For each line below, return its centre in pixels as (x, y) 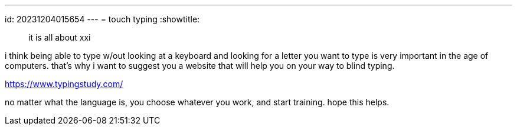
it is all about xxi (60, 37)
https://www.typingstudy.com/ (64, 84)
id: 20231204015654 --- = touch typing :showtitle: (102, 19)
